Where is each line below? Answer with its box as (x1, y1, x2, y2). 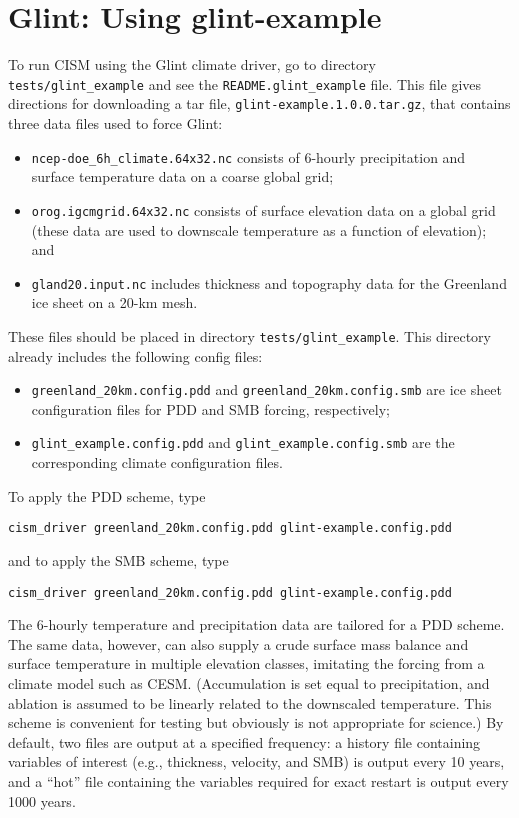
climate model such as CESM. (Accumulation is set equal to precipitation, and (8, 673, 490, 693)
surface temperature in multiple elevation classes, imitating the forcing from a (8, 653, 485, 674)
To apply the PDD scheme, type (8, 485, 206, 506)
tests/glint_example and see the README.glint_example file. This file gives (8, 73, 482, 94)
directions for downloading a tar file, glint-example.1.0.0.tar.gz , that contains (8, 93, 511, 114)
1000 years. (8, 790, 76, 811)
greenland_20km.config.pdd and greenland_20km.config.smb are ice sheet (31, 379, 502, 400)
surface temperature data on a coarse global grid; (31, 166, 334, 187)
